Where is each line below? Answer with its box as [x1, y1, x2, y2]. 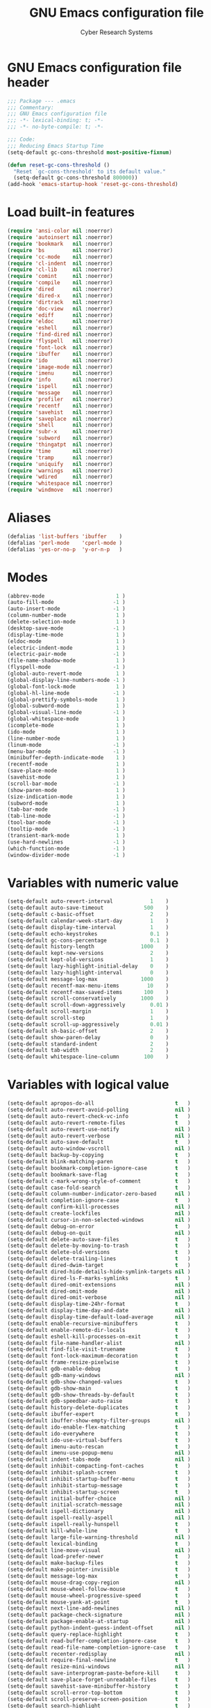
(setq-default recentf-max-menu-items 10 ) [7, 982, 169, 989]
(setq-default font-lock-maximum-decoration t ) [7, 1353, 191, 1360]
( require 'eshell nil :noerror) [7, 325, 113, 332]
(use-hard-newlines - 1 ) [7, 838, 126, 846]
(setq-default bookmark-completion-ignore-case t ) [7, 1165, 191, 1172]
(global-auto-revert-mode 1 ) [7, 670, 126, 677]
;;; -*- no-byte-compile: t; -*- [7, 123, 104, 130]
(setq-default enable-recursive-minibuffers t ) [7, 1320, 191, 1327]
